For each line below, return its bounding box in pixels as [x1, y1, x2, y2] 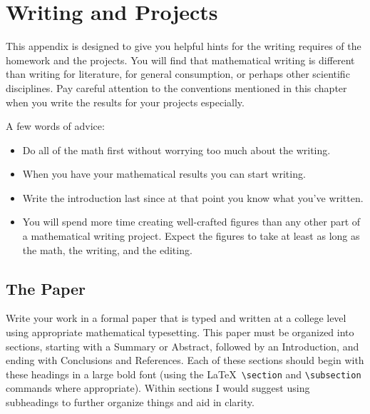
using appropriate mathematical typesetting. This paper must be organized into [6, 325, 354, 340]
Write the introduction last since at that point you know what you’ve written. [22, 190, 364, 205]
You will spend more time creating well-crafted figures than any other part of [22, 214, 361, 229]
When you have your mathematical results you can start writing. [22, 166, 306, 181]
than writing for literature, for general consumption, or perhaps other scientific [6, 66, 350, 81]
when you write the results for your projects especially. [6, 94, 245, 109]
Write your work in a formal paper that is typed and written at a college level [6, 310, 346, 325]
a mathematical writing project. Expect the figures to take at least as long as [22, 228, 360, 243]
